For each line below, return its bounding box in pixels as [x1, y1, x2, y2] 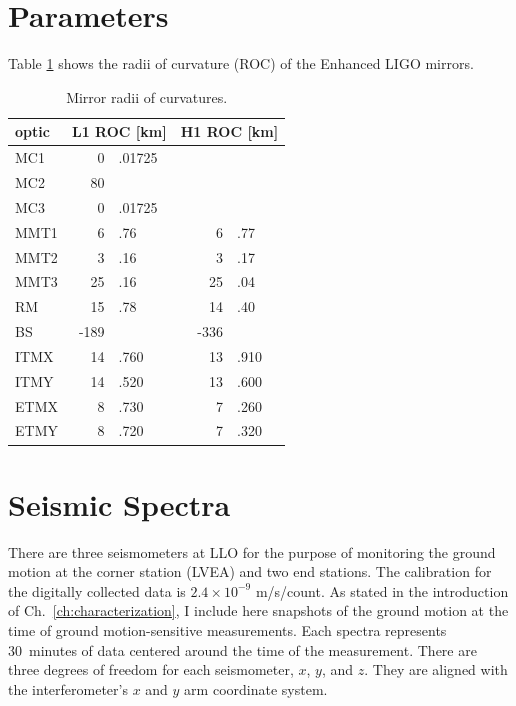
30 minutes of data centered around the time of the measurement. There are [8, 639, 477, 660]
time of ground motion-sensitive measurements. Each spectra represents [8, 620, 447, 641]
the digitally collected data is [8, 580, 186, 601]
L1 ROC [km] [71, 121, 167, 142]
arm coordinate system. [184, 678, 328, 699]
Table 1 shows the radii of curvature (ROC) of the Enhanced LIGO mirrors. [8, 53, 474, 74]
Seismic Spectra [8, 483, 231, 524]
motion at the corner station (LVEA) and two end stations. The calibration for [8, 561, 492, 582]
